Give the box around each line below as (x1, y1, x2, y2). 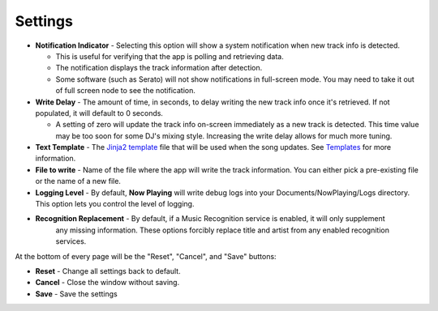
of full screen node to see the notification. (55, 86, 196, 96)
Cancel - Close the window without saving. (35, 278, 180, 288)
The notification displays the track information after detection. (55, 63, 263, 73)
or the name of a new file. (35, 177, 122, 186)
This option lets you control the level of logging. (35, 199, 195, 209)
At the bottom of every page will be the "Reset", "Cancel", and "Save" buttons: (15, 251, 277, 261)
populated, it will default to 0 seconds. (35, 108, 164, 117)
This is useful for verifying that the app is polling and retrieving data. (55, 51, 284, 61)
